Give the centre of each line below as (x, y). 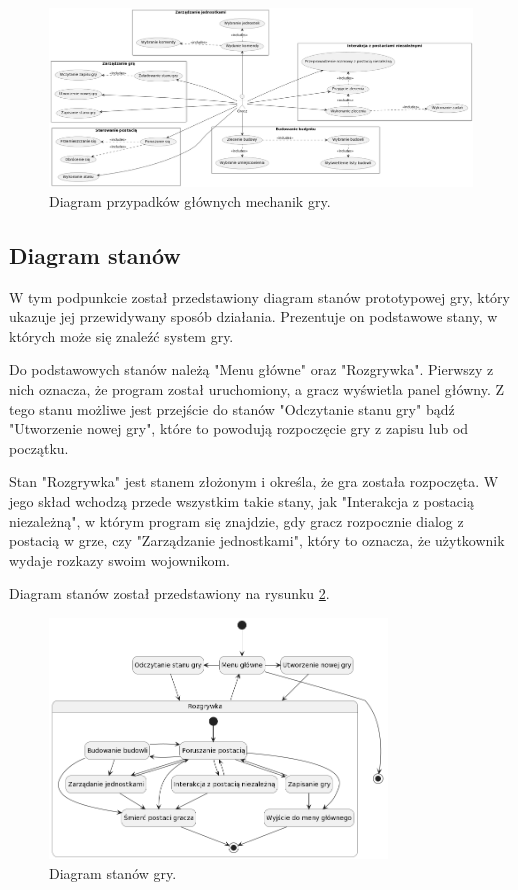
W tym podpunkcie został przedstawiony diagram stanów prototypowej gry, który (259, 296)
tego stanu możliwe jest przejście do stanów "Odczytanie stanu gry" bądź (232, 408)
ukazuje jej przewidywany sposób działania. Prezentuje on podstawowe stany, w (253, 316)
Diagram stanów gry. (113, 872)
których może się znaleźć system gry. (121, 335)
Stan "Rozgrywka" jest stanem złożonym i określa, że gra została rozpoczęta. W (254, 481)
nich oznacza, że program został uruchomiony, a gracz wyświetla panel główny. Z (257, 389)
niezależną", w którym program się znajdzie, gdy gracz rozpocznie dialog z (236, 520)
